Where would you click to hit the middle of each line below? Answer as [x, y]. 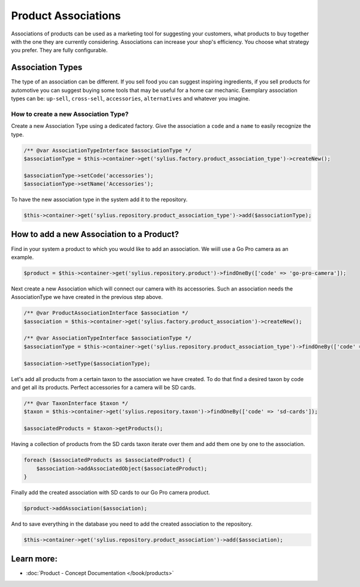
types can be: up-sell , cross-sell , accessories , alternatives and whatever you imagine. [130, 98]
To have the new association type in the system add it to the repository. [99, 200]
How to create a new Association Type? [70, 114]
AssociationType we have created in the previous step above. [87, 297]
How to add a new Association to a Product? [95, 234]
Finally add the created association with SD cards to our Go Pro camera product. [110, 492]
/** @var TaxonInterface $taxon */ [76, 403]
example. [22, 257]
